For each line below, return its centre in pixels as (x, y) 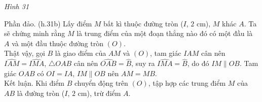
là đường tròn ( (41, 93)
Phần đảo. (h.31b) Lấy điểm (48, 23)
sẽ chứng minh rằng (35, 33)
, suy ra (143, 63)
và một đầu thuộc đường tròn (58, 43)
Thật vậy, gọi (25, 53)
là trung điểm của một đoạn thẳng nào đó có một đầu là (165, 33)
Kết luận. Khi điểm (34, 83)
